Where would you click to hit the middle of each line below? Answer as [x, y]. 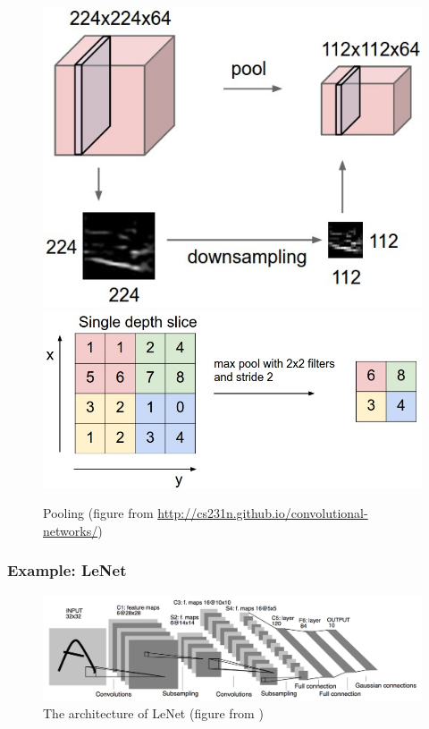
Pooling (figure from [98, 513]
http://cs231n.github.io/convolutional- [263, 513]
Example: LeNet [67, 570]
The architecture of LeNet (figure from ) [153, 712]
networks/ [71, 530]
